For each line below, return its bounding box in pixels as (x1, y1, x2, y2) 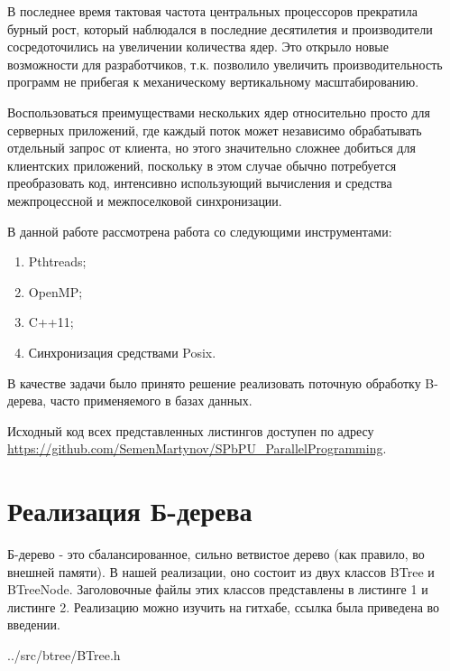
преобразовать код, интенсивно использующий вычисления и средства (7, 173, 392, 192)
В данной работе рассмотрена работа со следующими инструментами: (7, 221, 392, 240)
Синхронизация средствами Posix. (28, 342, 216, 361)
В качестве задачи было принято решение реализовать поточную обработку (7, 373, 421, 392)
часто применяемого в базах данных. (50, 391, 253, 410)
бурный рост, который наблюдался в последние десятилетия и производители (7, 19, 433, 38)
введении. (7, 615, 60, 634)
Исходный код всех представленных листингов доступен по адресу (7, 421, 374, 440)
